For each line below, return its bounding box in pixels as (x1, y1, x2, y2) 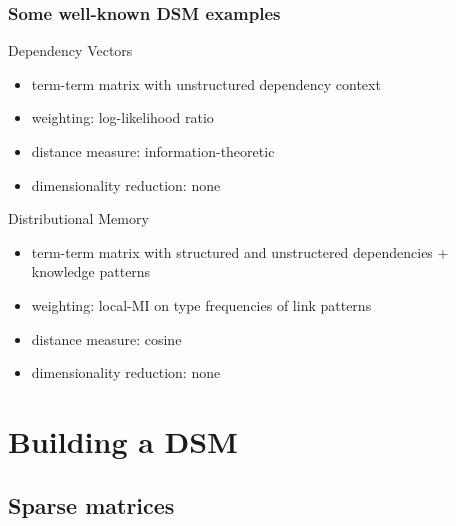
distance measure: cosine (31, 328, 182, 349)
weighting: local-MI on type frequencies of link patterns (31, 294, 372, 315)
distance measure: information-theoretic (31, 141, 275, 161)
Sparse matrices (8, 489, 175, 520)
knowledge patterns (31, 261, 151, 282)
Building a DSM (8, 420, 238, 461)
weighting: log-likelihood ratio (31, 107, 214, 128)
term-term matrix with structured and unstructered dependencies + (31, 241, 449, 262)
